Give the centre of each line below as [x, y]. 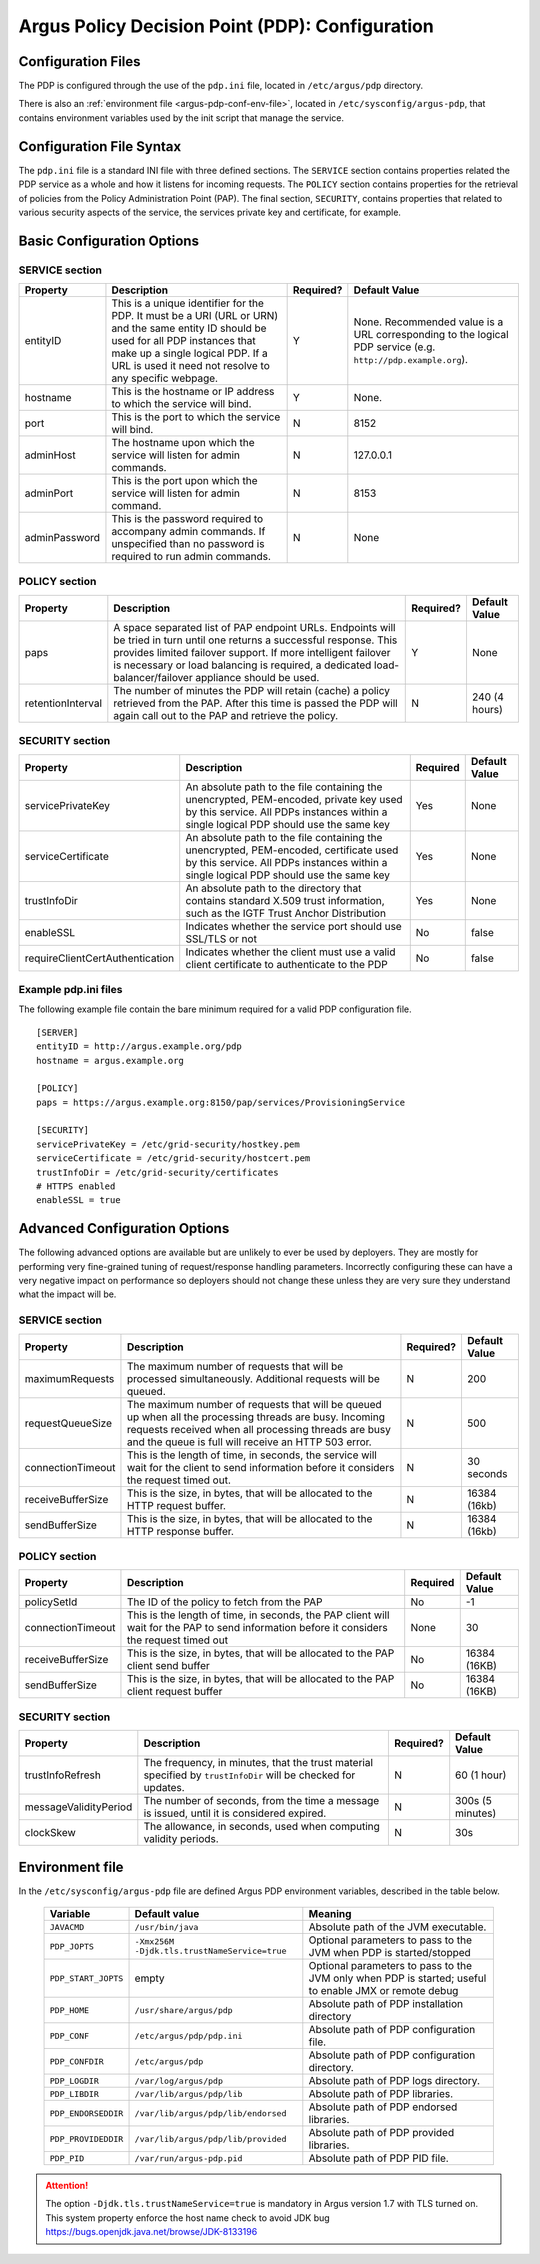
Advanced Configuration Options [124, 1228]
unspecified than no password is [188, 544]
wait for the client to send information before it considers [260, 1467]
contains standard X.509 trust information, [285, 900]
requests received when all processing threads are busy [259, 1429]
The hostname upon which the [183, 443]
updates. [164, 1788]
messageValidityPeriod [78, 1807]
